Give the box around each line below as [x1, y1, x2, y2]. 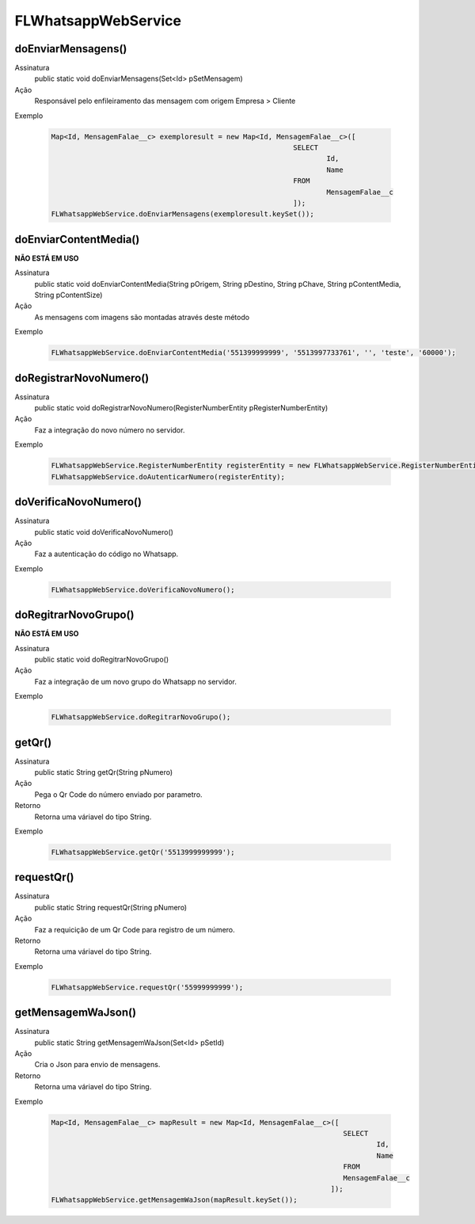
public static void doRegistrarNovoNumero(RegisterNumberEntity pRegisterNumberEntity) [34, 403, 329, 413]
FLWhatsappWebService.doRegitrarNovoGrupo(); [51, 713, 231, 722]
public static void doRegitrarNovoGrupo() [34, 654, 169, 664]
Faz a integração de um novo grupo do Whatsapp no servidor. [34, 677, 237, 686]
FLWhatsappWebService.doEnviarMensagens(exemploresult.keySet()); [51, 210, 314, 219]
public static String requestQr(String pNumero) [34, 902, 188, 912]
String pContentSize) [34, 290, 103, 300]
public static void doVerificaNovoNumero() [34, 527, 174, 536]
